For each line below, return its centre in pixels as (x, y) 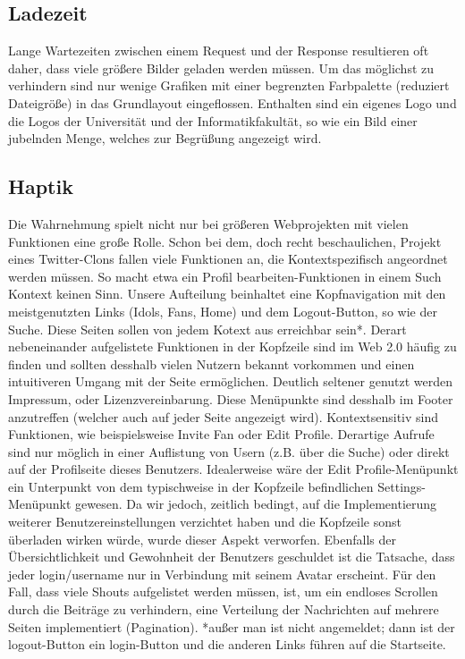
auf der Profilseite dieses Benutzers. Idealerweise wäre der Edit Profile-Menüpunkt (233, 469)
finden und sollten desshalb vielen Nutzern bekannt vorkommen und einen (211, 363)
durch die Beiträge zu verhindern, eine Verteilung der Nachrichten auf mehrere (224, 609)
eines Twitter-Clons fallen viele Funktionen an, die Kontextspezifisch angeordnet (228, 259)
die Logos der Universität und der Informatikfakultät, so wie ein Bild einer (213, 120)
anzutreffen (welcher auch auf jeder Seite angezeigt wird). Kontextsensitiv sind (224, 416)
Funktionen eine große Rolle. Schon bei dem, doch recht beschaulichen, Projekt (225, 241)
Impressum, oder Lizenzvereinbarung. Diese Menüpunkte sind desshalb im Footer (231, 398)
